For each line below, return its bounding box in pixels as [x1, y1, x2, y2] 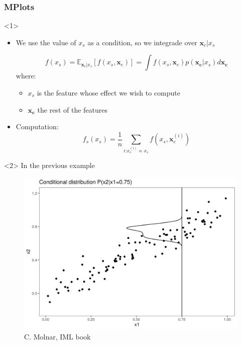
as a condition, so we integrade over [87, 37, 197, 47]
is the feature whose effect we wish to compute [37, 88, 180, 98]
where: [16, 70, 36, 81]
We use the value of [16, 37, 76, 47]
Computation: [16, 121, 59, 132]
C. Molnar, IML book [24, 331, 91, 341]
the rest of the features [37, 104, 107, 115]
